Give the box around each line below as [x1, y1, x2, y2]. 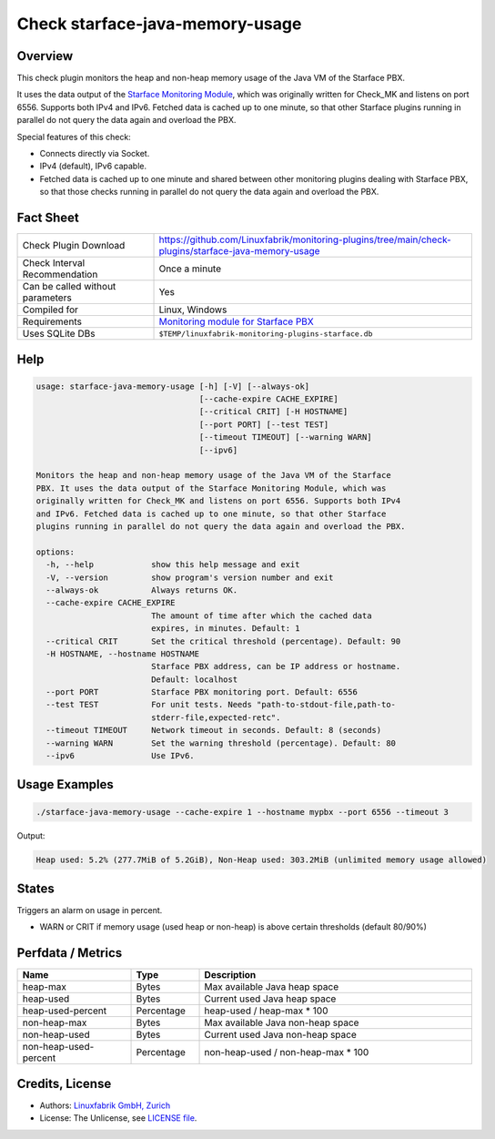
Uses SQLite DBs [22, 328, 96, 341]
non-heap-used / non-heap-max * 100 [204, 1046, 369, 1059]
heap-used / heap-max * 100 [204, 1004, 328, 1017]
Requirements [22, 315, 82, 328]
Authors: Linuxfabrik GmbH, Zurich [39, 1100, 171, 1111]
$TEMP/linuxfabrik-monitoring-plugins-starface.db [158, 329, 373, 339]
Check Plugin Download [22, 239, 126, 252]
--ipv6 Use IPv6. [45, 751, 195, 761]
